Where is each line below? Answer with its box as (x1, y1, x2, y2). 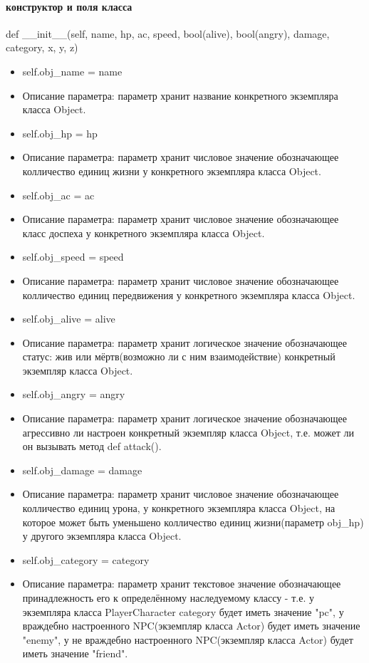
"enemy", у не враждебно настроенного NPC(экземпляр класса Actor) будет (22, 632, 353, 647)
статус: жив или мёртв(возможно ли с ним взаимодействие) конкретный (22, 349, 336, 364)
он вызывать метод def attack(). (22, 439, 162, 454)
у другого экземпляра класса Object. (22, 528, 182, 543)
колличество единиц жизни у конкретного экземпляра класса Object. (22, 163, 321, 178)
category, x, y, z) (6, 40, 78, 55)
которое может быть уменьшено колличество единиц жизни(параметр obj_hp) (22, 514, 364, 529)
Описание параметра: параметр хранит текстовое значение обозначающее (22, 576, 341, 591)
